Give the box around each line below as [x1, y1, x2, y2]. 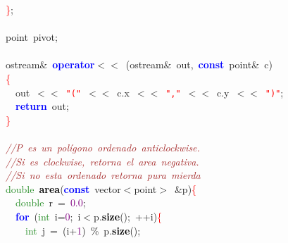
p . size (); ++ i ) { [94, 208, 163, 223]
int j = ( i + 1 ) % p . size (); [25, 223, 141, 237]
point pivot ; [6, 30, 58, 44]
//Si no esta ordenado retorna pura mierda [6, 168, 201, 182]
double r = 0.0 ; [15, 195, 86, 210]
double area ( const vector [6, 181, 121, 196]
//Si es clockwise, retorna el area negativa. [6, 154, 199, 168]
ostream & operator [6, 57, 95, 72]
